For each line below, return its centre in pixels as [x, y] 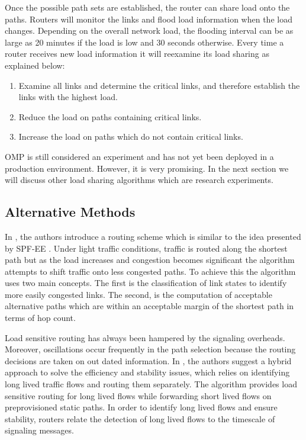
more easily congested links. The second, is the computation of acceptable [138, 294]
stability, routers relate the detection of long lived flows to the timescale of [140, 418]
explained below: [35, 65]
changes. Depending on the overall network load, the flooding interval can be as [149, 30]
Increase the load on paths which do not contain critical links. [131, 137]
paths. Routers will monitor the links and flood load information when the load [149, 19]
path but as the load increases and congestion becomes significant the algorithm [150, 260]
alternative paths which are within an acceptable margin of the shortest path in [149, 306]
